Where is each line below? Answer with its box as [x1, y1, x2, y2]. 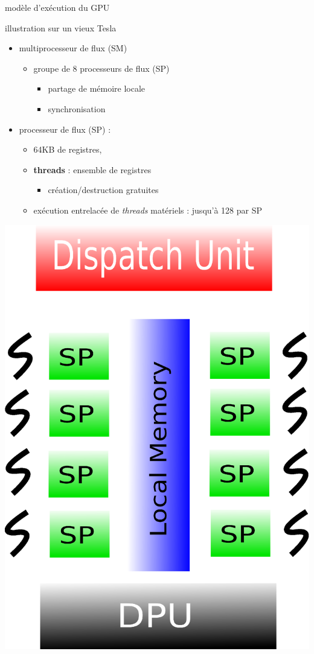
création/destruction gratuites [48, 183, 159, 196]
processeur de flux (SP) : [19, 122, 111, 135]
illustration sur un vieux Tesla [5, 21, 117, 34]
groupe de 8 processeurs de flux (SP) [33, 62, 170, 74]
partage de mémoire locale [48, 82, 146, 95]
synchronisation [48, 102, 106, 115]
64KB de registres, [33, 143, 102, 156]
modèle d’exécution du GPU [5, 1, 110, 13]
